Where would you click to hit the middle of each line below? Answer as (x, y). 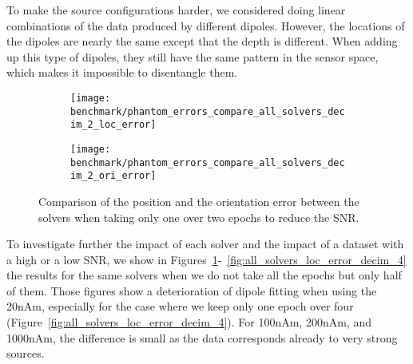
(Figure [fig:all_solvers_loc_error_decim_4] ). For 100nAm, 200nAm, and (189, 322)
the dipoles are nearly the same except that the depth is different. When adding (202, 41)
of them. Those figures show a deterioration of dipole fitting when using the (192, 290)
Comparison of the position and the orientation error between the (199, 201)
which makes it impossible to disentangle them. (122, 72)
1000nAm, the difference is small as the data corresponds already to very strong (202, 337)
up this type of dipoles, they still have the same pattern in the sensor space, (193, 56)
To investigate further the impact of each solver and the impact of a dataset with (205, 244)
